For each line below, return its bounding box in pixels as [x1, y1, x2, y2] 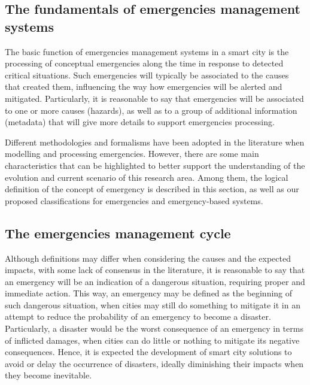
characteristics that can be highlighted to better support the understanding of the [5, 159, 305, 171]
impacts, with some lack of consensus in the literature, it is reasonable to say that [5, 263, 305, 276]
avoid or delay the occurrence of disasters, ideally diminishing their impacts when [5, 357, 304, 369]
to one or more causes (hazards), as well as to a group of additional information [5, 104, 297, 116]
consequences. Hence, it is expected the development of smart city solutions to [5, 345, 292, 358]
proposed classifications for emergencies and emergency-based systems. [5, 194, 263, 207]
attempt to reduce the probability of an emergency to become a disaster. [5, 310, 271, 323]
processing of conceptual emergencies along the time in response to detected [5, 57, 284, 69]
